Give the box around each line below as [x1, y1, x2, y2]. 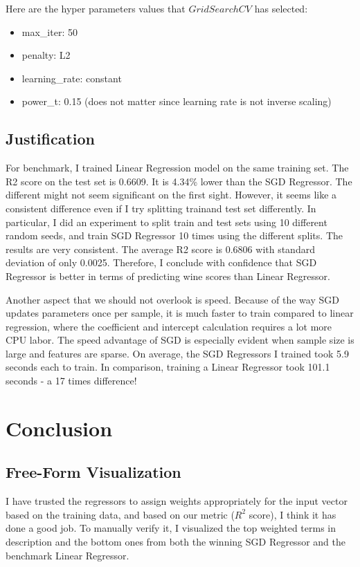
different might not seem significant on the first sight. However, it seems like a [6, 187, 337, 202]
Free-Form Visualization [6, 461, 181, 483]
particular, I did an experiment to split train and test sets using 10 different [6, 214, 327, 229]
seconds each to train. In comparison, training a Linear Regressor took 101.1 [6, 360, 330, 374]
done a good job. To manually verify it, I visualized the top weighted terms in [6, 521, 336, 535]
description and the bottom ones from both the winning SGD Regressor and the [6, 535, 345, 549]
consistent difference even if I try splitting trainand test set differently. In [6, 201, 316, 215]
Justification [6, 128, 95, 149]
